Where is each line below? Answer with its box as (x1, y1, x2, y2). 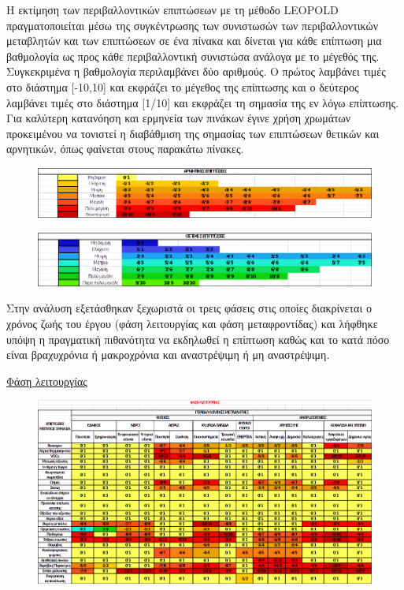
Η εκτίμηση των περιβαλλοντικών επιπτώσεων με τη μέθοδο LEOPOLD (6, 2, 339, 17)
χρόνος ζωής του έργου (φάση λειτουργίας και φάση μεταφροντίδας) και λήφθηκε (6, 315, 378, 331)
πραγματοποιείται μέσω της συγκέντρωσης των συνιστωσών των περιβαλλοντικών (6, 17, 379, 33)
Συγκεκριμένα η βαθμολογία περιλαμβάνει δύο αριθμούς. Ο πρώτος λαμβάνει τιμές (6, 63, 386, 80)
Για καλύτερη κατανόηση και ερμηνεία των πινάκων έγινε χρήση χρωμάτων (6, 110, 351, 126)
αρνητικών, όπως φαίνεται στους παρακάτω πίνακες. (6, 140, 244, 157)
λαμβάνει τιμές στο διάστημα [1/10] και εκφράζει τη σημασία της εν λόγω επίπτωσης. (6, 94, 399, 110)
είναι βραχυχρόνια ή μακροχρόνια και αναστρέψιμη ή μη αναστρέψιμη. (6, 346, 330, 363)
